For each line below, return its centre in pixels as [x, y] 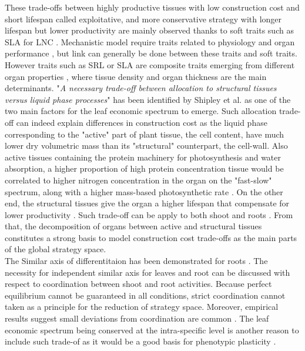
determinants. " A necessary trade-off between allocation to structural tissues [141, 88]
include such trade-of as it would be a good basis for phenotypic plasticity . [140, 341]
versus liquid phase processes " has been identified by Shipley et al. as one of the [148, 99]
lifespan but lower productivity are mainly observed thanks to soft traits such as [149, 30]
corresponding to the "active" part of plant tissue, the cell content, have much [145, 134]
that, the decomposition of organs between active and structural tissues [133, 226]
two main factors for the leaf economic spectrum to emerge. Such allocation [141, 111]
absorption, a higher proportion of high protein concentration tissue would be [144, 168]
